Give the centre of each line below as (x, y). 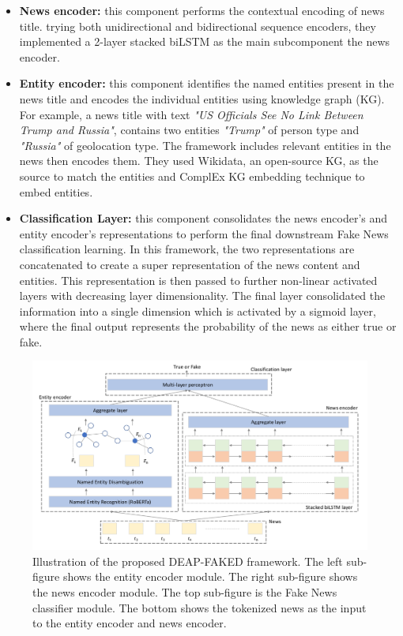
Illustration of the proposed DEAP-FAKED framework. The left (188, 561)
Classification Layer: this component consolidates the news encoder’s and (203, 218)
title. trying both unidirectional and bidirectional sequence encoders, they (198, 26)
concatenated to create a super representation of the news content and (190, 264)
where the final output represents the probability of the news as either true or (208, 326)
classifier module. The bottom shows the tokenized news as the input (200, 607)
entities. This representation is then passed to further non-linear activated (198, 280)
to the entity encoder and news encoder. (130, 623)
